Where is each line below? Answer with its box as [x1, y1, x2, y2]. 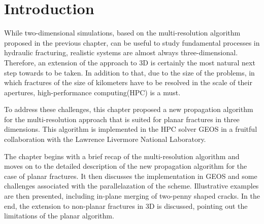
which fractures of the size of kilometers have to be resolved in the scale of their [4, 77, 252, 88]
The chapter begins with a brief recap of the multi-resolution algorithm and [4, 151, 240, 161]
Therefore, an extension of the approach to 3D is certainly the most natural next [4, 57, 255, 67]
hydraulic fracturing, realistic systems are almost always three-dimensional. [4, 47, 238, 58]
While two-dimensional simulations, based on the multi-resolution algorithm [4, 27, 241, 38]
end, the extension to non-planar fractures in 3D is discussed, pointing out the [4, 200, 248, 211]
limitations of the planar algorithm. [4, 210, 114, 221]
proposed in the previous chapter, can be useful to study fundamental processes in [4, 37, 260, 48]
